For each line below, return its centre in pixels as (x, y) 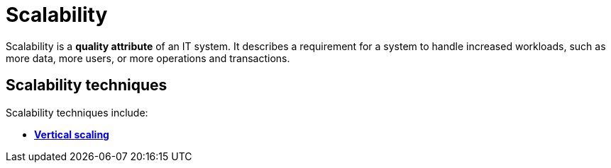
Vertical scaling (72, 134)
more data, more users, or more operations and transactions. (148, 58)
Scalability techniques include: (77, 112)
